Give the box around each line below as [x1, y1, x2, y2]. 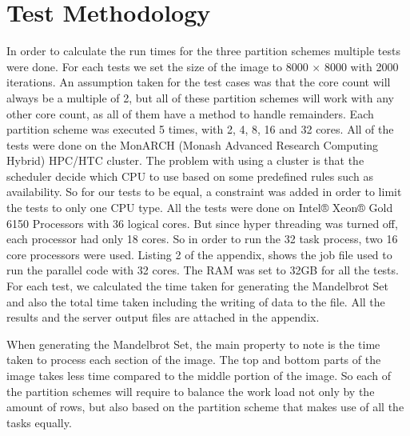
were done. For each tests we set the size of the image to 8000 [6, 58, 308, 74]
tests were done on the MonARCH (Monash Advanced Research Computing [6, 136, 379, 153]
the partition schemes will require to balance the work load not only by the [6, 382, 375, 399]
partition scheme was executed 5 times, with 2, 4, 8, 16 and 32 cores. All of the [6, 121, 394, 138]
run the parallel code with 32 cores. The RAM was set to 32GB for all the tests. [6, 262, 399, 278]
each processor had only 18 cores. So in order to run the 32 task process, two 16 [6, 230, 398, 247]
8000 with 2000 [324, 58, 399, 74]
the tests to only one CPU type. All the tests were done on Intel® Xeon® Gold [6, 199, 393, 216]
